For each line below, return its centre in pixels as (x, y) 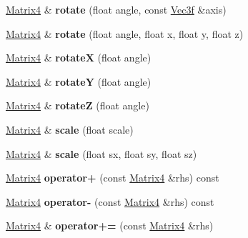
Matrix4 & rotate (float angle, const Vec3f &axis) (116, 9)
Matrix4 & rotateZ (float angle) (78, 105)
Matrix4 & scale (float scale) (70, 129)
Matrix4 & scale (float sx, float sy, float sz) (101, 153)
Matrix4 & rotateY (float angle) (79, 81)
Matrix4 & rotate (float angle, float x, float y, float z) (125, 33)
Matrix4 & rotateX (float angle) (79, 58)
